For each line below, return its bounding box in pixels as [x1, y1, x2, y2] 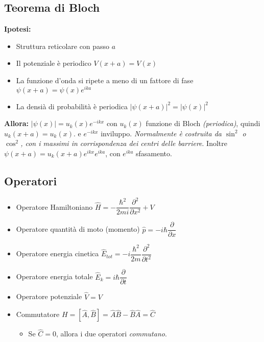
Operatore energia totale [16, 271, 93, 282]
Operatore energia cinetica [16, 248, 99, 259]
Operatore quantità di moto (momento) [16, 224, 140, 234]
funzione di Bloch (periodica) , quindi [146, 118, 260, 129]
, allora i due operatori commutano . [56, 328, 167, 339]
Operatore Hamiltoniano [16, 201, 93, 212]
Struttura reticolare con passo [16, 40, 110, 51]
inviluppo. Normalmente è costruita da [101, 128, 222, 138]
